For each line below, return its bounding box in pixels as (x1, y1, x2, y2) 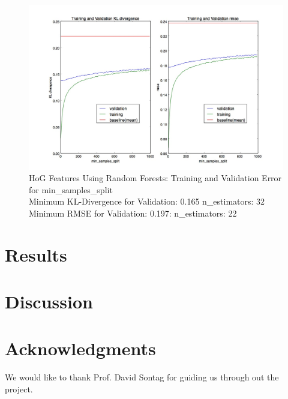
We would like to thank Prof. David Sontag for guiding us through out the (5, 371, 279, 383)
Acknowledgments (5, 336, 156, 361)
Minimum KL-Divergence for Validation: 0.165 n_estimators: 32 (29, 195, 265, 208)
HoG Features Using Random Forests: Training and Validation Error (29, 172, 282, 184)
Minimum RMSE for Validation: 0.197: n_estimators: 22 (29, 206, 237, 219)
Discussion (5, 289, 93, 314)
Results (5, 242, 67, 266)
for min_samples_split (29, 183, 113, 196)
